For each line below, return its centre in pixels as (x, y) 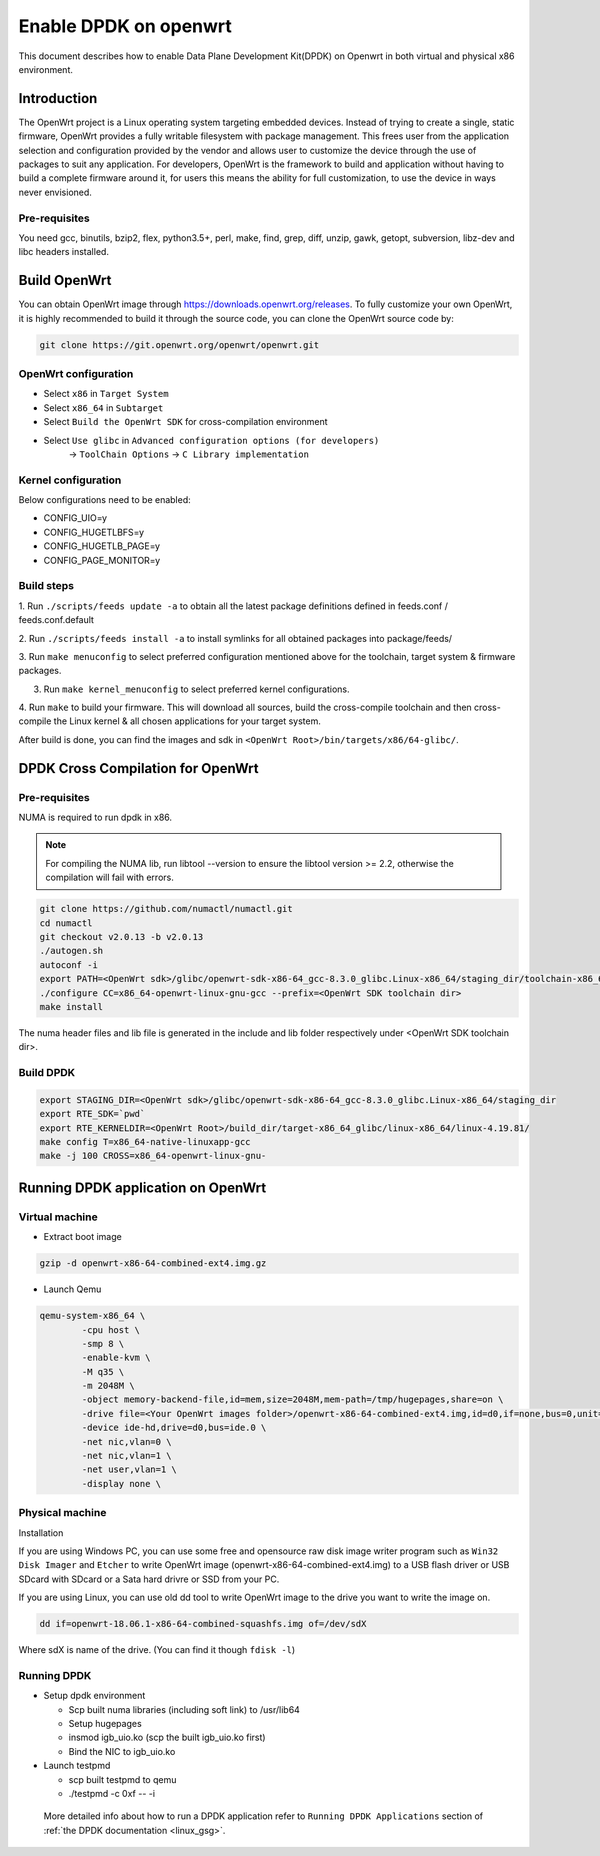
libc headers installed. (64, 252)
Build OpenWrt (65, 280)
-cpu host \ (110, 1329)
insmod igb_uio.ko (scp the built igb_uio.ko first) (167, 1737)
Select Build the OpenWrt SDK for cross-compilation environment (186, 422)
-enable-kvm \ (116, 1358)
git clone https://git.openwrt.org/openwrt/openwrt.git (179, 344)
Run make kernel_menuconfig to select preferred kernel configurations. (196, 689)
